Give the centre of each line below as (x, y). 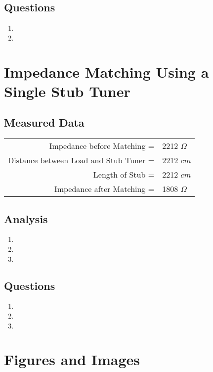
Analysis (26, 218)
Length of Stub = (124, 175)
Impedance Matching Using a (106, 71)
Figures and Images (72, 359)
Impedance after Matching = (104, 189)
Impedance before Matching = (102, 146)
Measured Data (44, 122)
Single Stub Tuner (67, 91)
